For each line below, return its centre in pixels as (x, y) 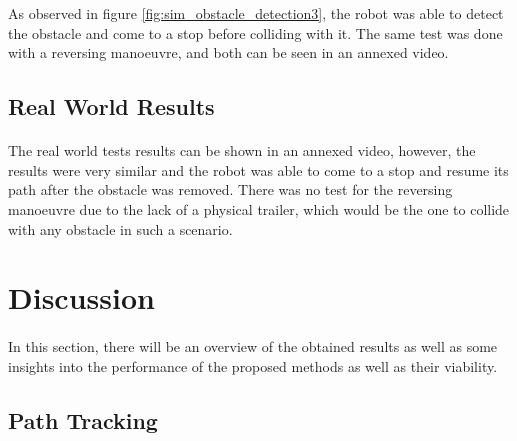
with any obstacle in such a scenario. (120, 228)
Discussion (81, 297)
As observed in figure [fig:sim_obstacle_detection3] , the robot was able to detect (256, 13)
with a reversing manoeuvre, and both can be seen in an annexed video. (228, 52)
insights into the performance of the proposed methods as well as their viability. (253, 365)
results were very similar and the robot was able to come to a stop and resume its (258, 169)
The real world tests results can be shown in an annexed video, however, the (242, 150)
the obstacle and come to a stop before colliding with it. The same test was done (255, 32)
